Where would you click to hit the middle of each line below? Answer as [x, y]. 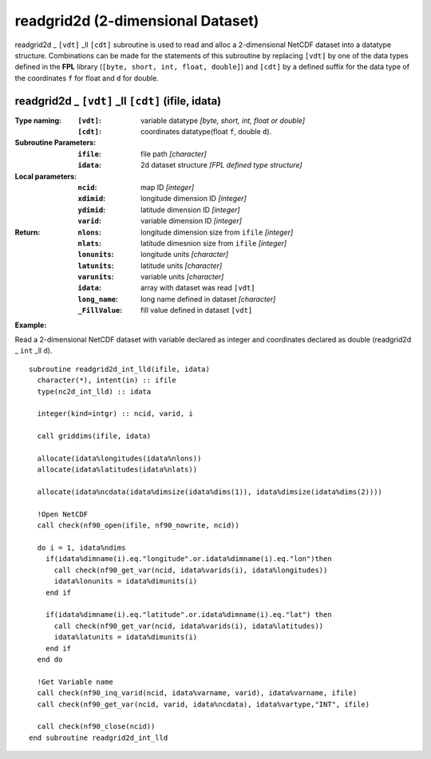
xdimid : [92, 199]
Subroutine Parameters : [55, 143]
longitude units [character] [185, 255]
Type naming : [38, 121]
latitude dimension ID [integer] [190, 210]
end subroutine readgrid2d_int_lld [99, 737]
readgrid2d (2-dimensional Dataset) [137, 21]
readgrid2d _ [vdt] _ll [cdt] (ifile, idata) [118, 101]
